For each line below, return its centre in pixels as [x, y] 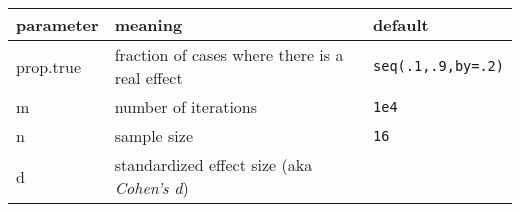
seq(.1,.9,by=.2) [438, 66]
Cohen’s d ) [151, 187]
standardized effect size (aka [213, 164]
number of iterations [186, 106]
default [401, 24]
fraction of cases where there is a [229, 54]
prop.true [49, 66]
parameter [57, 24]
